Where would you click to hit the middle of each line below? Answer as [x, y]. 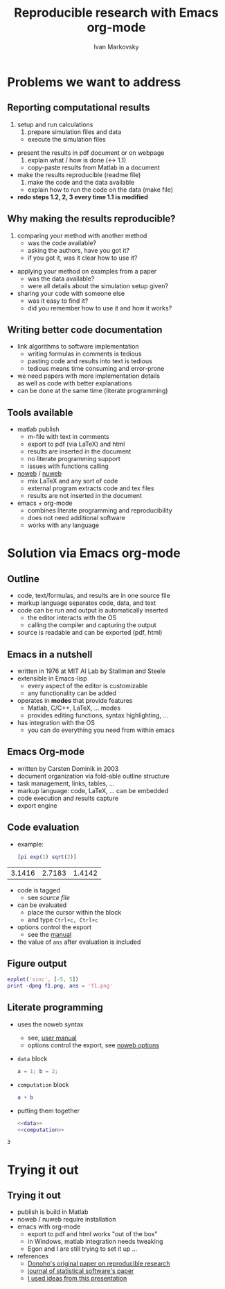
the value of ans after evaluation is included [79, 942]
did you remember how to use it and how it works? [100, 308]
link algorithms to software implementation [78, 347]
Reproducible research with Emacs [116, 13]
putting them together [48, 1111]
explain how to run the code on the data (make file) [100, 190]
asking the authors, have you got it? [79, 250]
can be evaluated [42, 905]
